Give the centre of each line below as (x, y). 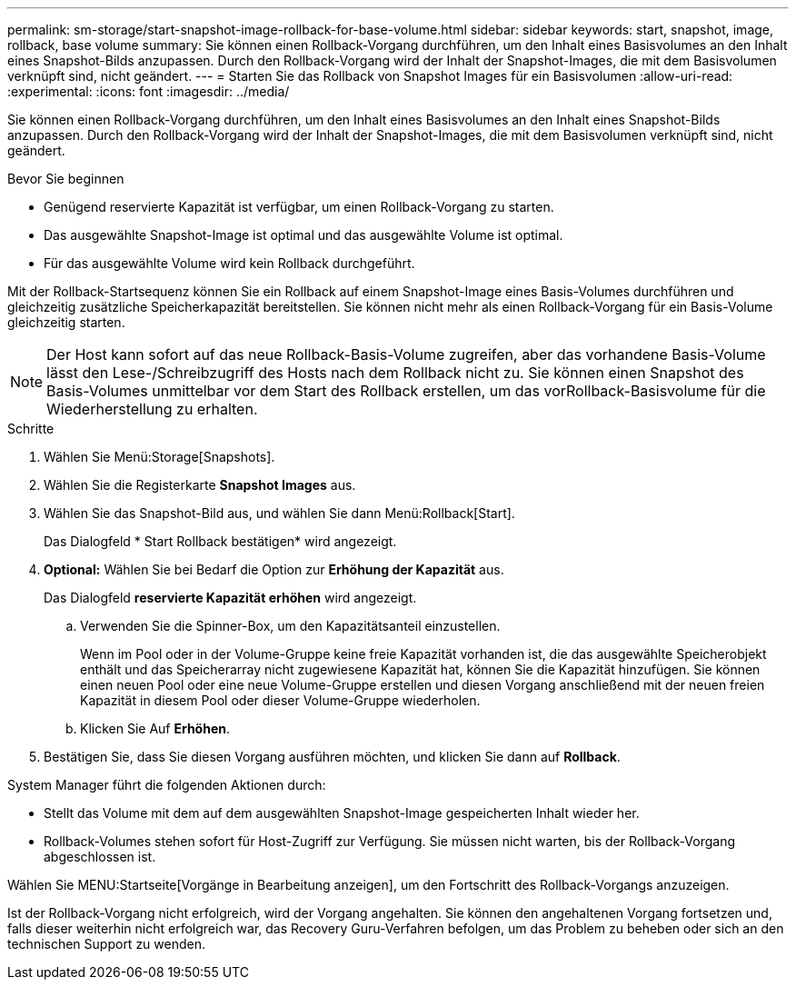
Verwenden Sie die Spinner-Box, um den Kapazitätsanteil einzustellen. (290, 626)
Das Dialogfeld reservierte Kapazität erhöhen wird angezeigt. (230, 598)
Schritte (31, 429)
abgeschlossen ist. (100, 857)
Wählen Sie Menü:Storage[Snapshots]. (159, 457)
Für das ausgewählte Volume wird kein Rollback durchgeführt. (229, 263)
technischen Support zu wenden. (107, 944)
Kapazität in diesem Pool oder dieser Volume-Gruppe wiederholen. (280, 700)
